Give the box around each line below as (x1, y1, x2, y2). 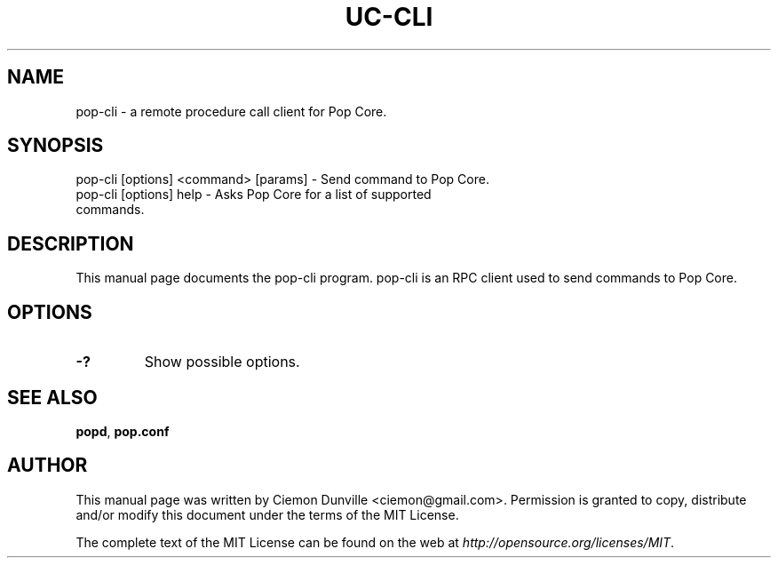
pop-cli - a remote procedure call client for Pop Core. (75, 103, 387, 119)
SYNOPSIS (7, 134, 104, 157)
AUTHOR (7, 454, 88, 477)
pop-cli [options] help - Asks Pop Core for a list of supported (75, 187, 432, 203)
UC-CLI (345, 2, 433, 32)
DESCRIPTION (7, 232, 134, 255)
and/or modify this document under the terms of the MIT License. (75, 506, 459, 522)
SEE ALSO (7, 386, 98, 409)
